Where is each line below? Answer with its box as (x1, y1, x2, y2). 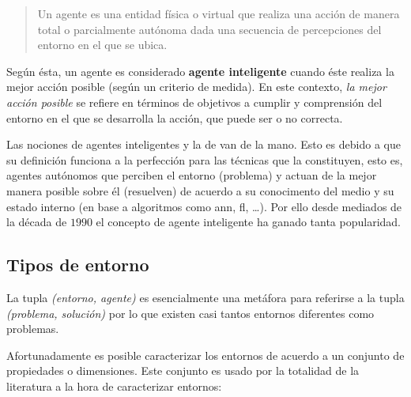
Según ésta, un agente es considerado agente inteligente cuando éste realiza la (6, 62, 394, 79)
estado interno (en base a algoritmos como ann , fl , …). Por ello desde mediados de (6, 198, 402, 214)
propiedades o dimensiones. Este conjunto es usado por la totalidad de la (6, 362, 360, 379)
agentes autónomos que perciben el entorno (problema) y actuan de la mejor (6, 167, 377, 183)
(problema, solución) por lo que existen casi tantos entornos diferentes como (6, 304, 375, 321)
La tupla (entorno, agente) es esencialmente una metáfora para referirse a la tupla (6, 289, 405, 305)
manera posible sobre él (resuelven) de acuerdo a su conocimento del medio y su (6, 182, 394, 198)
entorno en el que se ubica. (37, 36, 168, 53)
